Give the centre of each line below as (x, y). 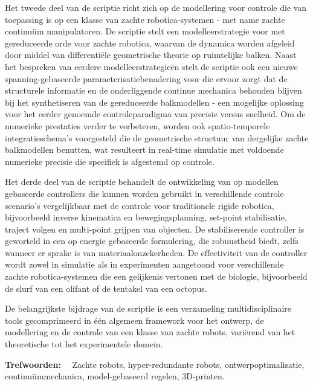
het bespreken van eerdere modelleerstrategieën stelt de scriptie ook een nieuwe (151, 66)
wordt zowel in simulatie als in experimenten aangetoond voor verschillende (144, 264)
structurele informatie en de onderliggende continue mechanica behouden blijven (153, 90)
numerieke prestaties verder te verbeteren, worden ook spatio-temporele (137, 125)
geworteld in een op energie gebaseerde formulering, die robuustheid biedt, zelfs (152, 241)
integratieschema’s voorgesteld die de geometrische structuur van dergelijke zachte (157, 137)
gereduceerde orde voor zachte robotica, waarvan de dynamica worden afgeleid (150, 43)
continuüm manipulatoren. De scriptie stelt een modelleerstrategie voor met (145, 31)
